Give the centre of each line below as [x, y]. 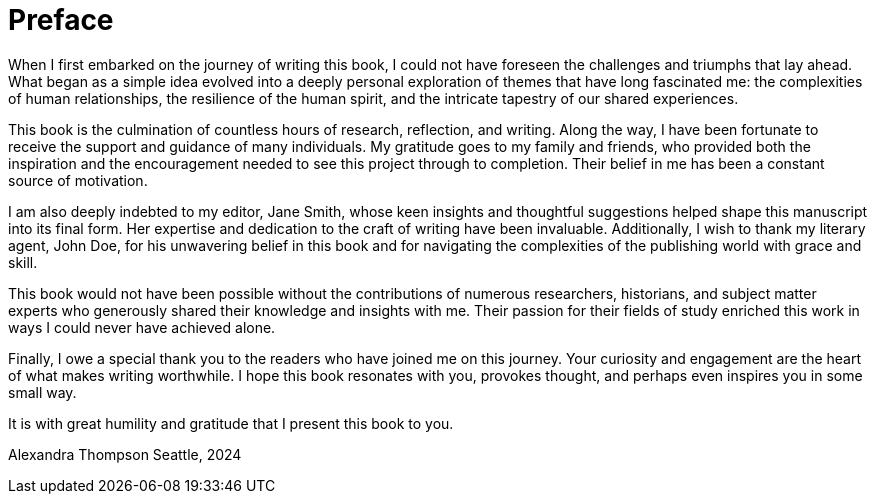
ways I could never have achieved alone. [142, 327]
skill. [23, 262]
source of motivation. [78, 180]
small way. [42, 392]
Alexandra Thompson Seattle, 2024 [125, 454]
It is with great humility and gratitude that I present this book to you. [231, 423]
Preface [61, 20]
